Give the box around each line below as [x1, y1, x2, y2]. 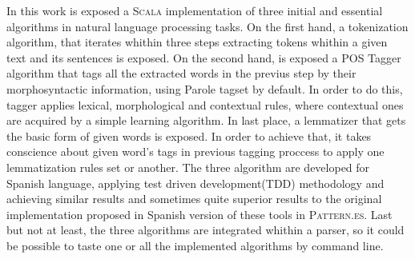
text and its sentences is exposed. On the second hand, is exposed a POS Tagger [6, 49, 401, 66]
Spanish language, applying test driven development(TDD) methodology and [6, 174, 385, 191]
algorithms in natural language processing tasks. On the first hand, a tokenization [6, 18, 409, 34]
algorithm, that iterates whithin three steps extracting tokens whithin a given [6, 34, 388, 50]
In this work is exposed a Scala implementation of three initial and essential [6, 2, 383, 18]
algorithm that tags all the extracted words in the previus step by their [6, 65, 357, 82]
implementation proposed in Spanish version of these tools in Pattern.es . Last [6, 205, 393, 222]
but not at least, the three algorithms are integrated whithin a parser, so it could [6, 221, 405, 238]
